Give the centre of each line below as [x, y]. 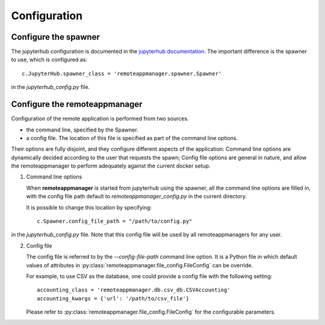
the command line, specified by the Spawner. [82, 130]
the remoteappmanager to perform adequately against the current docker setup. [111, 166]
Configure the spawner [56, 37]
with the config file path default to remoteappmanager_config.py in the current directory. [136, 196]
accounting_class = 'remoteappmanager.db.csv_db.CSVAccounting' [134, 290]
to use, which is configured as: [49, 59]
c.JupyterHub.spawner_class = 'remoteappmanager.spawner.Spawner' [122, 73]
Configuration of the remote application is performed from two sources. [100, 119]
